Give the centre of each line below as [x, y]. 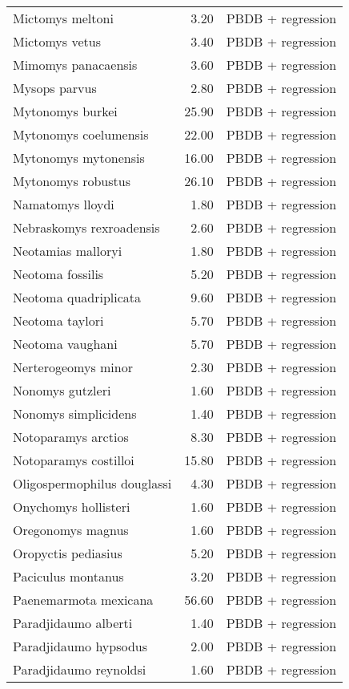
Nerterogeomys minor [73, 367]
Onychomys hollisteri [72, 507]
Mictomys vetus [57, 41]
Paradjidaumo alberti [73, 623]
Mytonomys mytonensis [79, 158]
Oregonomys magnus [71, 530]
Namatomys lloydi [64, 204]
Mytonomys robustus [72, 181]
